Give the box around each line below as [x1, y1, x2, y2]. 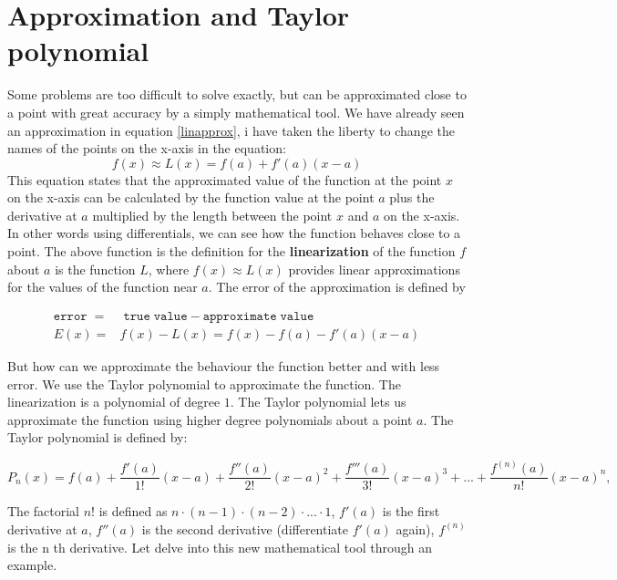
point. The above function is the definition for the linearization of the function [7, 242, 456, 261]
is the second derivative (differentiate [141, 519, 349, 538]
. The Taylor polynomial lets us [230, 392, 406, 411]
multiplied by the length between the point [92, 205, 333, 224]
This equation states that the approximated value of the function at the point [7, 170, 442, 189]
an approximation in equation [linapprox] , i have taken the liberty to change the [7, 120, 455, 140]
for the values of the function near [7, 277, 198, 296]
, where [148, 259, 190, 278]
